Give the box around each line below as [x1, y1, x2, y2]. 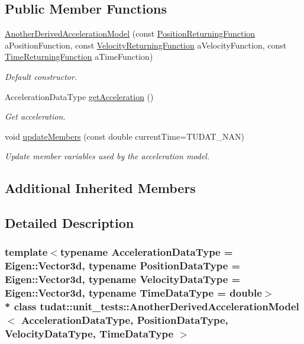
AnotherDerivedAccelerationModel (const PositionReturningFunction [5, 27, 256, 40]
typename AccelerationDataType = [60, 245, 233, 259]
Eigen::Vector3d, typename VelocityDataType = [5, 272, 241, 287]
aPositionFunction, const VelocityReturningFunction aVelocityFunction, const [5, 38, 287, 51]
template [5, 245, 48, 259]
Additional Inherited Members [5, 179, 196, 197]
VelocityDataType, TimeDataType [5, 326, 174, 340]
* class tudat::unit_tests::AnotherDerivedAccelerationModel [5, 299, 299, 314]
